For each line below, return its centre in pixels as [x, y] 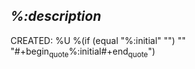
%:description [56, 16]
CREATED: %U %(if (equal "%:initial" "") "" [98, 40]
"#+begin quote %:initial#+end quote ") [83, 52]
